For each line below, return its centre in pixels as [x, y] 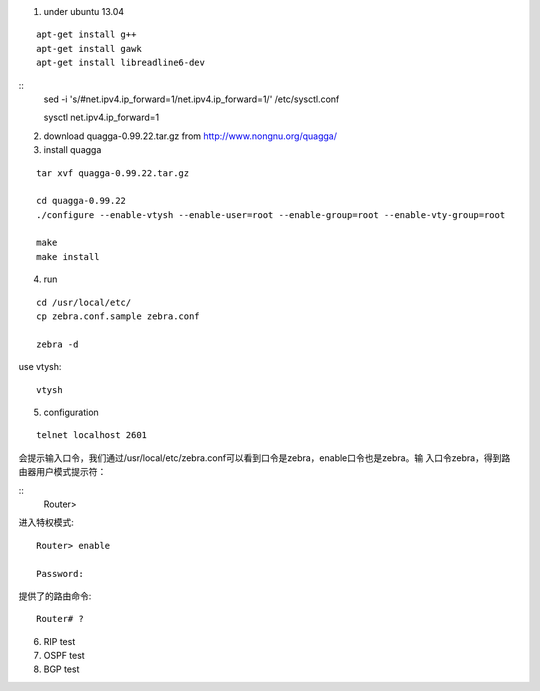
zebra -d [57, 344]
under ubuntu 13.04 [84, 11]
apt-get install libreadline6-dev [120, 63]
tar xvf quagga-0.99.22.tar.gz [113, 173]
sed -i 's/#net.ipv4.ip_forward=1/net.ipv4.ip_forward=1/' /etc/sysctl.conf [191, 99]
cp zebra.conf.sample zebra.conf [118, 316]
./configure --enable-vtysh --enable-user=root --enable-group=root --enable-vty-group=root [271, 214]
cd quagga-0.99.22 [81, 201]
